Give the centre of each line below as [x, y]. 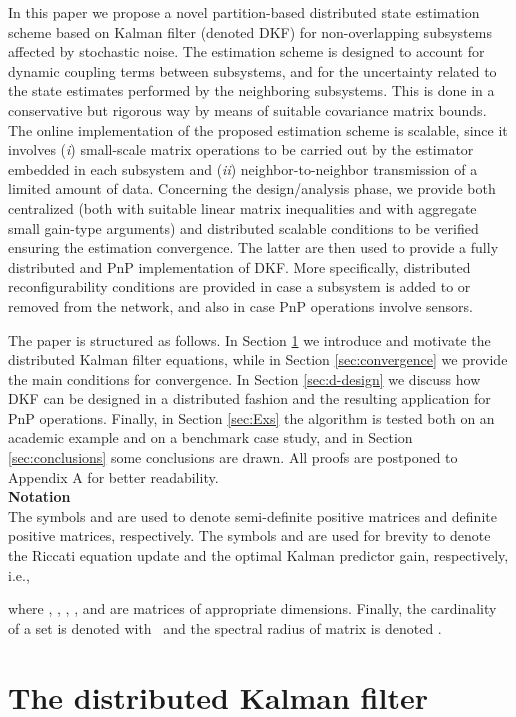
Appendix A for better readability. [113, 476]
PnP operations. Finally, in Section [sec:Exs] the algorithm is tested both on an [251, 417]
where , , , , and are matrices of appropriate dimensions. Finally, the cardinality [252, 608]
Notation [39, 496]
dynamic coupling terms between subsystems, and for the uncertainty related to [252, 70]
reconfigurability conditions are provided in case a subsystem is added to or [239, 286]
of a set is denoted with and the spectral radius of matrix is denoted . [225, 627]
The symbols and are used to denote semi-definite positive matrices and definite [252, 515]
